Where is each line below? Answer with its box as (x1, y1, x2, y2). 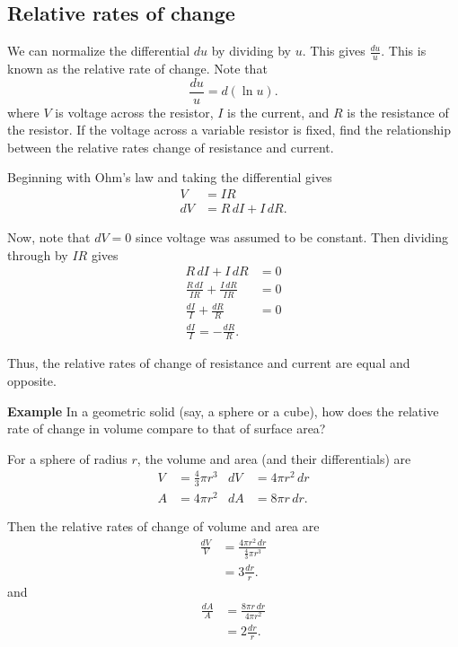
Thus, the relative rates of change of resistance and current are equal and (7, 354, 410, 372)
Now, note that (7, 228, 91, 247)
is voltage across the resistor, (55, 102, 214, 121)
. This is (381, 41, 427, 60)
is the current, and (227, 102, 330, 121)
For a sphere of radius (7, 449, 128, 468)
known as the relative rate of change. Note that (7, 59, 268, 78)
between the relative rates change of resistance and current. (7, 137, 334, 156)
